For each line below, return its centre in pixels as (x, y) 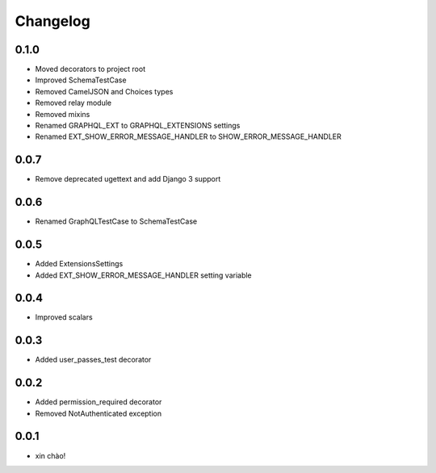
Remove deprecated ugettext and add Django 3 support (128, 179)
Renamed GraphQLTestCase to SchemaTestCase (116, 221)
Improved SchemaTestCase (81, 80)
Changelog (52, 21)
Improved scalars (64, 317)
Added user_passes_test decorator (93, 360)
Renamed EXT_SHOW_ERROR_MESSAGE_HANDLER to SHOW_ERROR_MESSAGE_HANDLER (189, 136)
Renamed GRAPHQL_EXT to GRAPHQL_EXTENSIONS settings (138, 126)
